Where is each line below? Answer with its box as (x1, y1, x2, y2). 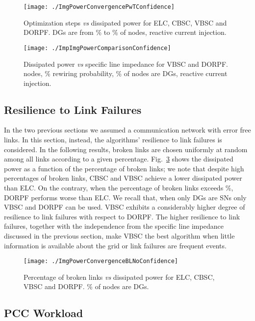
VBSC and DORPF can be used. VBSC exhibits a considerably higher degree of (4, 202, 245, 212)
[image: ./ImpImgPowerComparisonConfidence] (24, 44, 171, 52)
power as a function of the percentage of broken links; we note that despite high (4, 163, 244, 173)
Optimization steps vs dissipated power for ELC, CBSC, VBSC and (24, 17, 227, 27)
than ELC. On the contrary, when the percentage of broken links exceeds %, (4, 183, 233, 193)
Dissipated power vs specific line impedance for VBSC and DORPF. (24, 58, 228, 69)
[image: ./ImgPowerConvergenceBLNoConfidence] (24, 258, 178, 265)
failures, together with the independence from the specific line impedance (4, 221, 224, 231)
